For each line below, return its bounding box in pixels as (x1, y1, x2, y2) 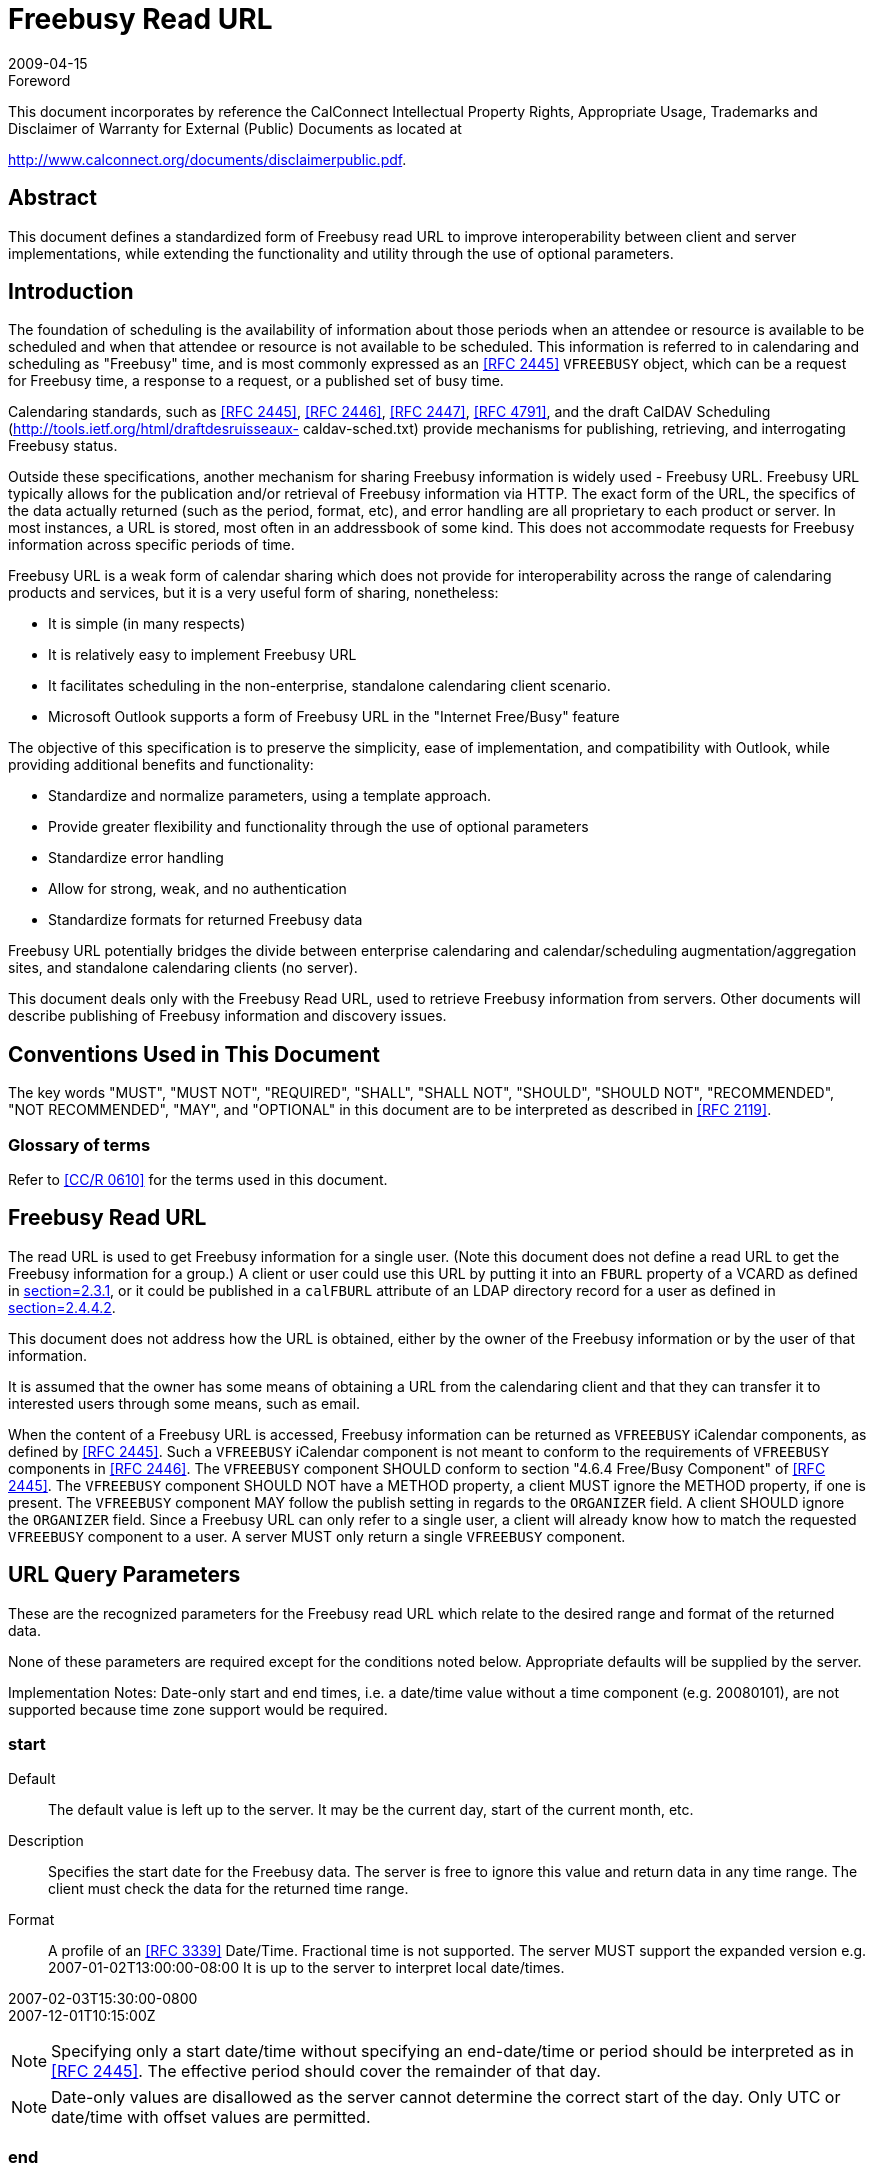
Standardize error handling (48, 849, 224, 867)
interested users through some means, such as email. (8, 1394, 361, 1412)
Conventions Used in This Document (8, 1041, 381, 1067)
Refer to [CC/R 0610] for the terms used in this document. (8, 1171, 388, 1189)
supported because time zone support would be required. (8, 1700, 388, 1718)
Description (8, 1832, 84, 1850)
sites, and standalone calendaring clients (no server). (8, 959, 358, 977)
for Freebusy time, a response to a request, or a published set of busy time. (8, 372, 504, 390)
